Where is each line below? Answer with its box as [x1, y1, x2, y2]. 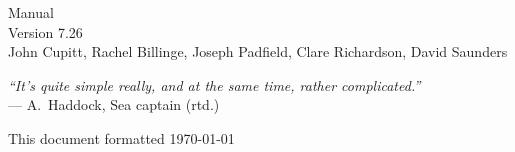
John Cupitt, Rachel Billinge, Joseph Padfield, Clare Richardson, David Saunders [8, 41, 508, 62]
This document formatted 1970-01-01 [8, 127, 235, 148]
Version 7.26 [8, 21, 83, 42]
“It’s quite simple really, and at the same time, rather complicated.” [8, 74, 421, 95]
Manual [8, 2, 54, 22]
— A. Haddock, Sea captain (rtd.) [8, 94, 220, 115]
